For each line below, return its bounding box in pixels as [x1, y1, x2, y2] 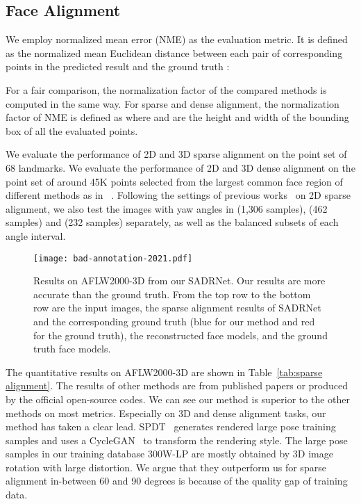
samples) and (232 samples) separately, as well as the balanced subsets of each [6, 215, 339, 229]
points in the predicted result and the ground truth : [6, 59, 230, 74]
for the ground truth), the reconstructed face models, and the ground [33, 327, 328, 342]
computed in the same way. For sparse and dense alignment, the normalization [6, 96, 339, 111]
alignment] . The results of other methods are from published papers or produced [6, 378, 349, 393]
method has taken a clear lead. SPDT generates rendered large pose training [6, 419, 336, 434]
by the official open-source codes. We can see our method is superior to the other [6, 391, 350, 406]
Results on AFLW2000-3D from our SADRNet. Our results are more [33, 273, 326, 288]
